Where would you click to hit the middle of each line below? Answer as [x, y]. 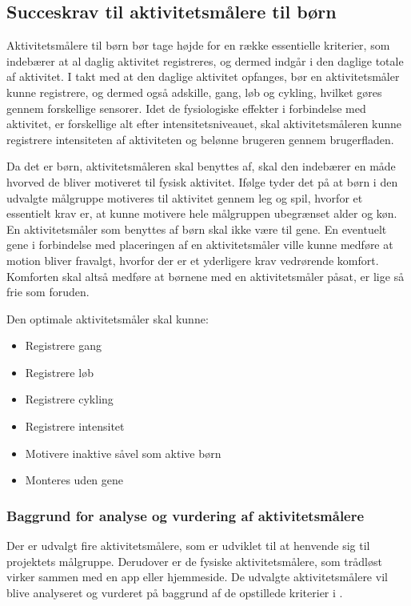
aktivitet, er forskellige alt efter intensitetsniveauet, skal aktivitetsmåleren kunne [204, 124]
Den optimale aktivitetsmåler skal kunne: [108, 318]
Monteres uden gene [74, 480]
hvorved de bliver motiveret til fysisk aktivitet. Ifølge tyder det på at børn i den [202, 181]
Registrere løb [59, 372]
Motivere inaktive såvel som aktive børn [123, 453]
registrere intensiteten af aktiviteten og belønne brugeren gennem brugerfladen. [200, 139]
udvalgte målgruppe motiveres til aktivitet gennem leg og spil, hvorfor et [185, 197]
